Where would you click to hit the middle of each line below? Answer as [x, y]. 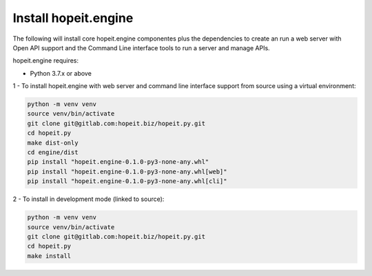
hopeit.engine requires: [46, 61]
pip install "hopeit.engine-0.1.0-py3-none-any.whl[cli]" [127, 181]
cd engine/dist [53, 152]
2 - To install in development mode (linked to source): [89, 199]
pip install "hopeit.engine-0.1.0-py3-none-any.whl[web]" [127, 171]
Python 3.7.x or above [61, 73]
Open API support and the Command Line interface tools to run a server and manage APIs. [141, 47]
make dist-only [53, 142]
